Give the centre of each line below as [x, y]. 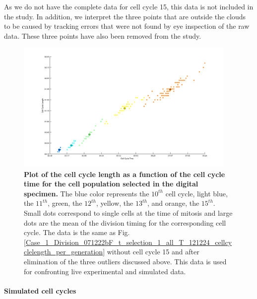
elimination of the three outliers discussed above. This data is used [125, 262]
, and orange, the [173, 203]
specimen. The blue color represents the [87, 193]
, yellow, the [115, 203]
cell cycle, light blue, [196, 193]
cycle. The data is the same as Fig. [77, 232]
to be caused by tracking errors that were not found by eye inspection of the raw [127, 26]
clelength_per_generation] [64, 252]
